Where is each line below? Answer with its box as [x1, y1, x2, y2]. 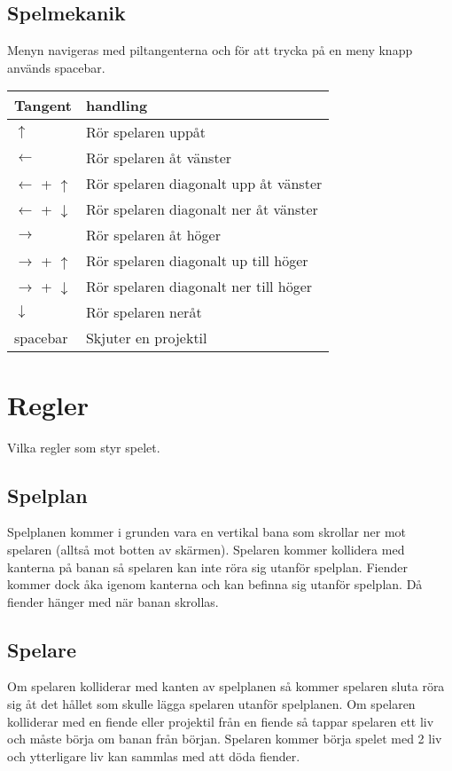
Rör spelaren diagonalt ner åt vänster [85, 199, 318, 220]
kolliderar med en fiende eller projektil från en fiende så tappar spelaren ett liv [7, 712, 434, 730]
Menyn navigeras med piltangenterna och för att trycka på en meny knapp [7, 41, 413, 59]
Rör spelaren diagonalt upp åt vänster [85, 173, 323, 194]
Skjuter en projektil [85, 327, 207, 349]
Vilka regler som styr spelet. [7, 437, 160, 456]
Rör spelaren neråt [85, 302, 202, 323]
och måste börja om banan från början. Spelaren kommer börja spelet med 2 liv [7, 729, 442, 748]
